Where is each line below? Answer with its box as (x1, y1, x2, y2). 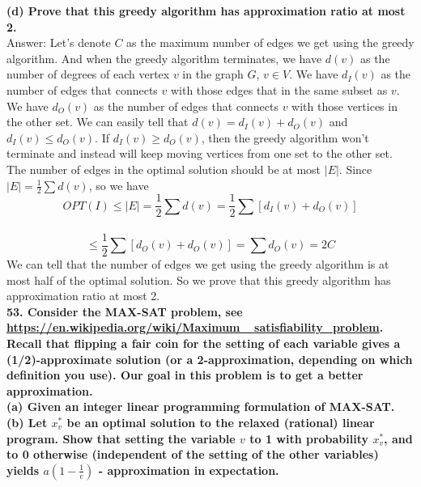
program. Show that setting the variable (6, 430, 236, 447)
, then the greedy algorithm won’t (201, 129, 369, 146)
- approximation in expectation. (98, 461, 279, 478)
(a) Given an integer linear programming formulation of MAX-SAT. (6, 398, 395, 415)
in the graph (182, 66, 244, 83)
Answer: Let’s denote (6, 34, 111, 51)
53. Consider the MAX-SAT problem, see (6, 303, 243, 320)
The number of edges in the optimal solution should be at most (6, 160, 321, 177)
